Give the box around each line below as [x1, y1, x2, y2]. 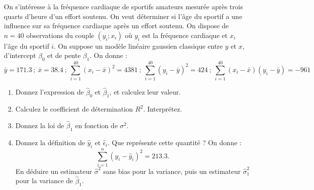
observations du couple [26, 30, 94, 40]
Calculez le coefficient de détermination [15, 104, 133, 114]
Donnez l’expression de [15, 87, 84, 97]
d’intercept [4, 50, 36, 60]
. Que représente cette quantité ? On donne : [107, 137, 242, 147]
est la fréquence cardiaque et [142, 30, 228, 40]
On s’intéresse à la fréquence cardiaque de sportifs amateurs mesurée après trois [4, 1, 243, 11]
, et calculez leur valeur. [109, 87, 181, 97]
